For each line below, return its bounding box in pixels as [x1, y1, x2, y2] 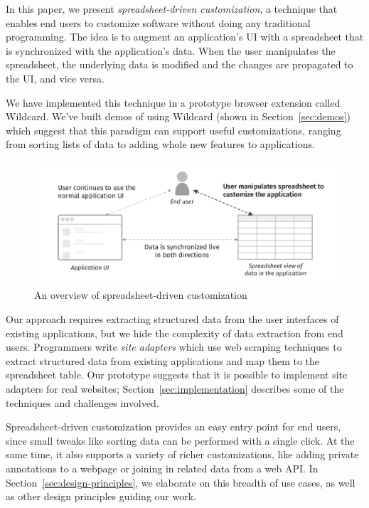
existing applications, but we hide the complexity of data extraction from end [6, 325, 343, 340]
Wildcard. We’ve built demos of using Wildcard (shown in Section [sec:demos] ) [6, 109, 351, 124]
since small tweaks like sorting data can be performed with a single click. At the [6, 433, 355, 448]
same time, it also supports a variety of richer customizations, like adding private [6, 447, 359, 462]
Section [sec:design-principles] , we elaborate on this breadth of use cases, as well [6, 475, 355, 490]
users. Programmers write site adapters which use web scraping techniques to [6, 339, 342, 354]
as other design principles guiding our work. [6, 489, 196, 504]
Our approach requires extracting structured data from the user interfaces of [6, 312, 339, 327]
